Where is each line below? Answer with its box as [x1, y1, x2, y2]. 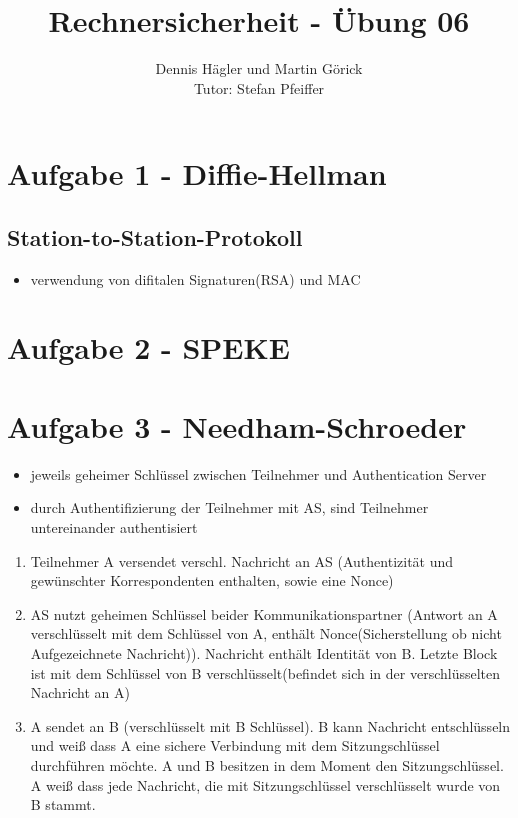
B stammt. [30, 794, 96, 815]
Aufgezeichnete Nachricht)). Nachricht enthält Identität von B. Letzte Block [30, 642, 498, 663]
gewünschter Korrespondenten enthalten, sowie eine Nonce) [30, 570, 394, 591]
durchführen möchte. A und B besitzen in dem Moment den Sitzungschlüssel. [30, 754, 504, 775]
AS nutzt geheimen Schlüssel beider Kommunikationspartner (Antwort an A [30, 603, 498, 624]
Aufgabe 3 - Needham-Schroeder [7, 405, 467, 446]
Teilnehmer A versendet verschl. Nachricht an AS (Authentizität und [30, 550, 454, 571]
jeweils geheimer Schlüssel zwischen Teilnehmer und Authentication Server [30, 463, 487, 484]
